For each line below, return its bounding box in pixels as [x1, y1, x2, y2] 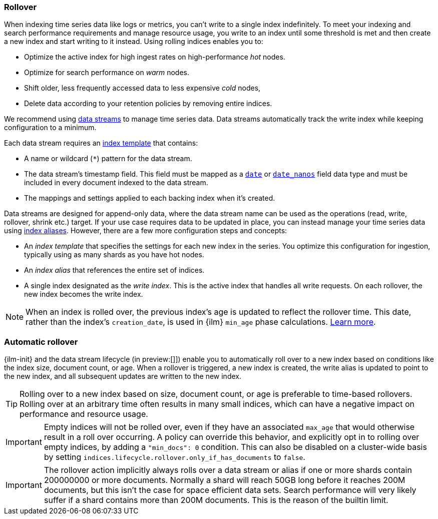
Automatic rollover [4, 336, 78, 347]
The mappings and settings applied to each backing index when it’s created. [24, 194, 275, 203]
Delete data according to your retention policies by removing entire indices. [24, 99, 272, 108]
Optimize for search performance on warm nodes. [24, 68, 190, 77]
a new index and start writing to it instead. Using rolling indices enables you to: [4, 37, 263, 46]
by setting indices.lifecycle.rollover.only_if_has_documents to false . [44, 452, 305, 462]
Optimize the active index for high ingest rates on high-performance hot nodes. [24, 53, 285, 62]
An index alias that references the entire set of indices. [24, 266, 205, 275]
